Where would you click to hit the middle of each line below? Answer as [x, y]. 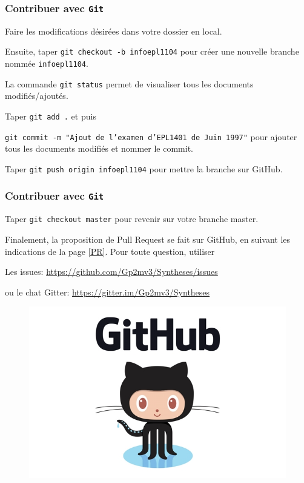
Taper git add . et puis [51, 116]
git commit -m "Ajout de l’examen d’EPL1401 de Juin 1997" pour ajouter [151, 136]
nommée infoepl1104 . [47, 63]
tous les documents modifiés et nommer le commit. [99, 148]
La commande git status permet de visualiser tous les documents [129, 83]
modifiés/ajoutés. [37, 96]
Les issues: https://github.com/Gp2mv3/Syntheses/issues [111, 272]
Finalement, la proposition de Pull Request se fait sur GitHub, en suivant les [148, 239]
